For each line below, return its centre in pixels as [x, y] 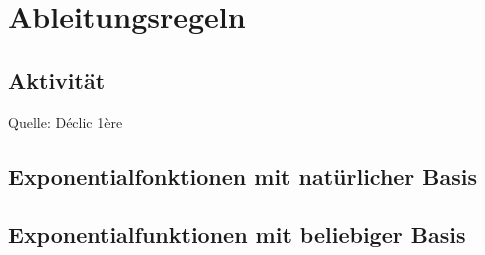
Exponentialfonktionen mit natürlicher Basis [243, 175]
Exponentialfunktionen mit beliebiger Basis [237, 234]
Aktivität [57, 79]
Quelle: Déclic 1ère [65, 121]
